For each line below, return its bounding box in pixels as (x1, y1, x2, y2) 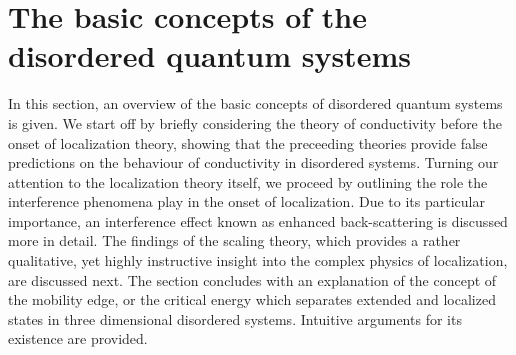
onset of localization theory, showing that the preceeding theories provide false (8, 132, 488, 153)
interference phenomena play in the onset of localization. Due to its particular (8, 191, 485, 212)
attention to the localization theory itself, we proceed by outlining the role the (8, 171, 488, 192)
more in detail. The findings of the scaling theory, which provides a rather (8, 230, 461, 251)
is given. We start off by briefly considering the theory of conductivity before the (8, 112, 502, 133)
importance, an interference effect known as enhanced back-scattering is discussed (8, 210, 508, 231)
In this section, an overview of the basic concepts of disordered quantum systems (8, 93, 503, 114)
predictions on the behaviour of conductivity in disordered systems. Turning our (8, 152, 499, 173)
